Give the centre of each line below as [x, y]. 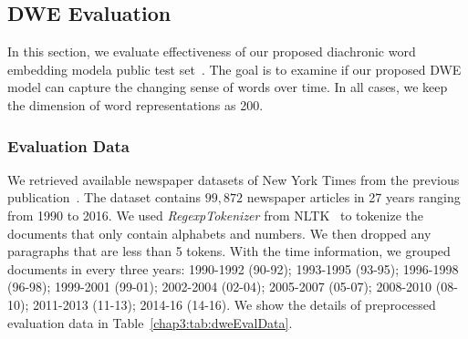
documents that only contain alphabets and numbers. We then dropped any [219, 233]
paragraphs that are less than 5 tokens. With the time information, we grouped [229, 251]
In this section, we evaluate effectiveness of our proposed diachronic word [212, 51]
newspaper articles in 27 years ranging [354, 197]
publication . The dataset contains [104, 197]
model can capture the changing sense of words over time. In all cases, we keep [228, 87]
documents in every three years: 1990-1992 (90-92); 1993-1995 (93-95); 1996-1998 [233, 268]
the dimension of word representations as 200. [135, 104]
